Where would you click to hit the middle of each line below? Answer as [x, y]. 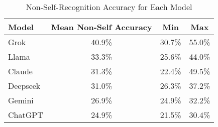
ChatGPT [26, 115]
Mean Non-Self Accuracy [101, 27]
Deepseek [24, 86]
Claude [20, 71]
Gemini [21, 100]
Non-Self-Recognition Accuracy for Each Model [109, 7]
